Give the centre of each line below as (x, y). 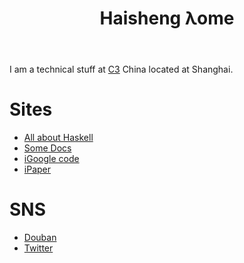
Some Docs (47, 148)
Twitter (38, 248)
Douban (40, 238)
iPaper (37, 169)
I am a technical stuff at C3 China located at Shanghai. (121, 69)
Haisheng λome (167, 18)
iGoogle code (51, 159)
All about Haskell (58, 138)
